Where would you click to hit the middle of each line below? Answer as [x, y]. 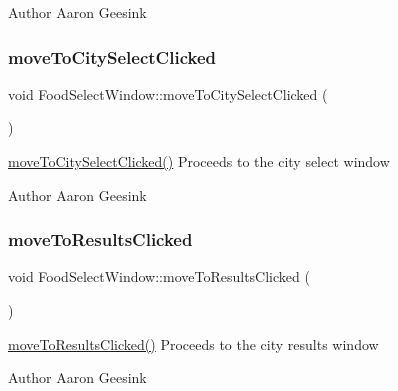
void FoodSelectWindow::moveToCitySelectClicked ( [168, 93]
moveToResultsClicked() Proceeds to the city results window [193, 343]
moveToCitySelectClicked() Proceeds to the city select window [199, 161]
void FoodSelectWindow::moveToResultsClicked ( [159, 276]
